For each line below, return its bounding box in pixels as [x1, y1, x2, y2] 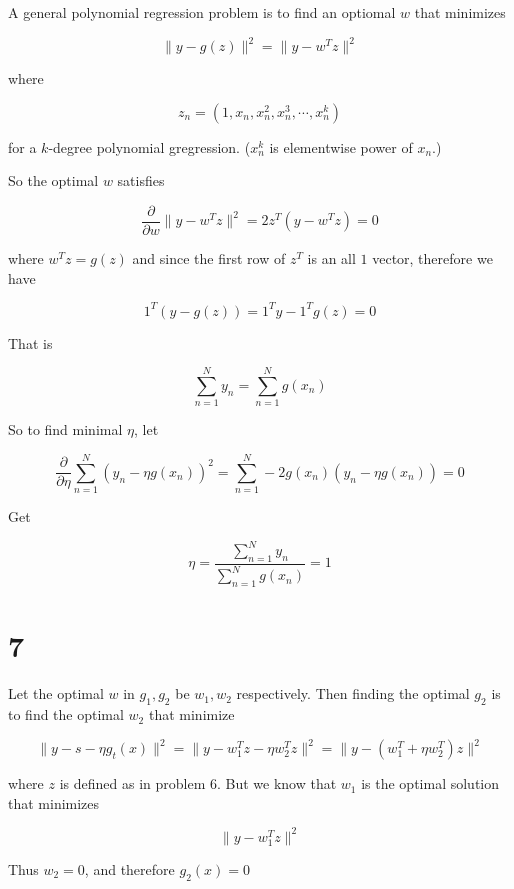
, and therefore [84, 858, 175, 879]
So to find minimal [8, 419, 123, 440]
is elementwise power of [269, 136, 413, 157]
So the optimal [8, 170, 99, 191]
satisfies [117, 170, 165, 191]
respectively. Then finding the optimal [236, 683, 470, 704]
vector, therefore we [372, 247, 493, 268]
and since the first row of [132, 247, 286, 268]
